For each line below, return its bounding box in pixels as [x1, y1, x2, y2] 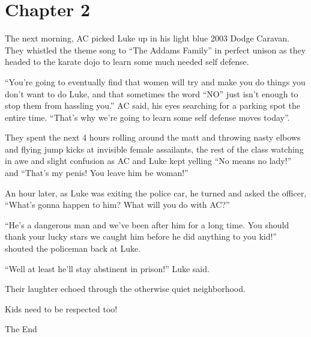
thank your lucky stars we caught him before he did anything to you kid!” [5, 230, 277, 243]
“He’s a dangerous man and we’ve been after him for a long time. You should [5, 218, 289, 231]
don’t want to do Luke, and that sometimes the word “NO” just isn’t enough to [5, 87, 298, 100]
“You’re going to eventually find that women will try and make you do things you [5, 75, 306, 88]
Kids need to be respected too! [5, 302, 118, 315]
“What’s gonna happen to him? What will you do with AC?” [5, 198, 230, 211]
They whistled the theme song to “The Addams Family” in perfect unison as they [5, 43, 306, 56]
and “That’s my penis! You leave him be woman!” [5, 166, 189, 179]
